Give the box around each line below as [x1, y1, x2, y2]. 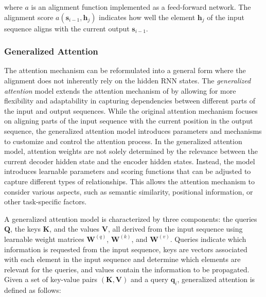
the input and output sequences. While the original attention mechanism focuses [4, 105, 258, 116]
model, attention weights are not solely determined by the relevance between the [4, 146, 258, 156]
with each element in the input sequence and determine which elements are [4, 254, 241, 265]
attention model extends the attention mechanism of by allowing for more [4, 85, 236, 96]
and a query [130, 274, 169, 285]
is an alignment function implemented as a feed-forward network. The [31, 2, 251, 12]
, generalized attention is [177, 274, 255, 285]
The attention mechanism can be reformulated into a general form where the [4, 65, 246, 76]
